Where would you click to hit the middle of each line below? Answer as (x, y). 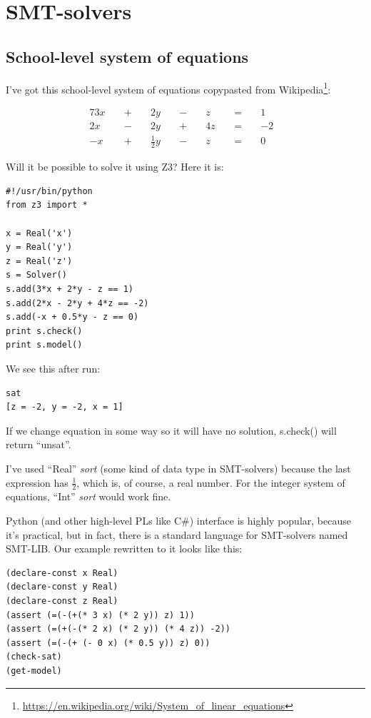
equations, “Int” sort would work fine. (88, 496)
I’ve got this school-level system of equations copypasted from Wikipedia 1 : (168, 88)
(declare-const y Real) (62, 587)
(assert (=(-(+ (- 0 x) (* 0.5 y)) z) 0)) (108, 643)
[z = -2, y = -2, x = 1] (65, 407)
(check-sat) (34, 657)
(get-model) (34, 671)
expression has (37, 482)
